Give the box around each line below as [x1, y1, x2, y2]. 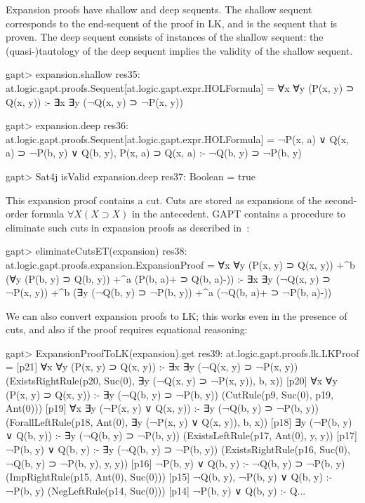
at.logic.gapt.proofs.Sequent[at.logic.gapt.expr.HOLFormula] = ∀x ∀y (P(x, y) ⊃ [6, 80, 354, 95]
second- [324, 192, 357, 207]
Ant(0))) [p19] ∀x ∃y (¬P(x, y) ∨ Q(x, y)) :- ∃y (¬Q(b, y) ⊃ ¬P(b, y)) [6, 401, 319, 415]
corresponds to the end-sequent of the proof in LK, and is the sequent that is [6, 15, 338, 30]
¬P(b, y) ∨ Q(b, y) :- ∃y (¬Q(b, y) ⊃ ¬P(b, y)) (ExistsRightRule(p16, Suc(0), [6, 442, 350, 457]
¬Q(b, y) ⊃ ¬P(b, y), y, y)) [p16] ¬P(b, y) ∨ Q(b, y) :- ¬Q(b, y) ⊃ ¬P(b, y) [6, 455, 345, 470]
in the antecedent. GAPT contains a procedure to [131, 206, 346, 221]
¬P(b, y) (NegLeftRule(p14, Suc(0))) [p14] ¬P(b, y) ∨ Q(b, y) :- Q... [6, 483, 306, 497]
